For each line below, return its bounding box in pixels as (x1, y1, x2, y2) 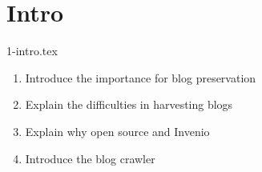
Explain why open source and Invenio (25, 122, 210, 139)
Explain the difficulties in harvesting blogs (25, 96, 233, 113)
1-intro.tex (6, 42, 58, 59)
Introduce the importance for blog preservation (25, 69, 256, 86)
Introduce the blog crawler (25, 150, 155, 166)
